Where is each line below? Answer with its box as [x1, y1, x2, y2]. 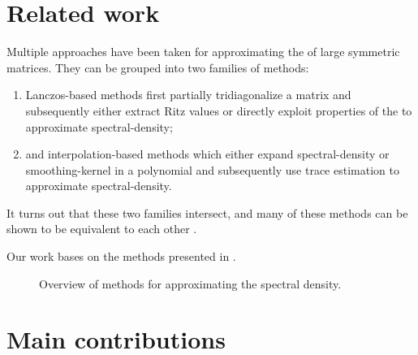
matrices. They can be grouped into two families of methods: [6, 58, 309, 76]
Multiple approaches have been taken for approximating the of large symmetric [6, 43, 400, 60]
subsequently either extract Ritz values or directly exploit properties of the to [25, 102, 412, 119]
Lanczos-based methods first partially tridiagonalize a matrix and [25, 86, 351, 103]
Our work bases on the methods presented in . [6, 248, 236, 265]
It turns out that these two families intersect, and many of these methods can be [6, 204, 408, 221]
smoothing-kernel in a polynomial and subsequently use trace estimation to [25, 161, 399, 178]
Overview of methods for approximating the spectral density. [39, 275, 342, 292]
